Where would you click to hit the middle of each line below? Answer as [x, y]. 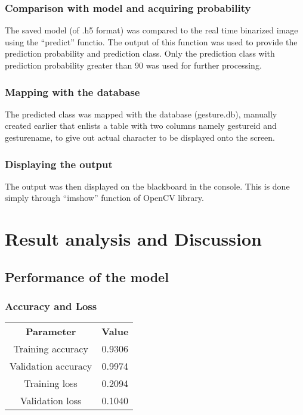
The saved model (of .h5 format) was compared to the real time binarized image [151, 30]
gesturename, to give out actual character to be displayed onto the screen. [140, 137]
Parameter [51, 332]
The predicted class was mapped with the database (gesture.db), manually [141, 114]
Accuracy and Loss [51, 306]
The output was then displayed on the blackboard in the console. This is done [147, 186]
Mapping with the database [72, 92]
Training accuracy [51, 349]
